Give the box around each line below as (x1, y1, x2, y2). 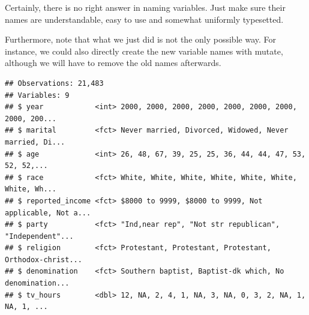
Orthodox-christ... (5, 255, 82, 264)
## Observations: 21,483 (5, 79, 104, 88)
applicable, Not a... (5, 208, 91, 217)
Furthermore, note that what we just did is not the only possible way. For (5, 33, 276, 46)
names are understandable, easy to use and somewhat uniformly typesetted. (5, 13, 284, 25)
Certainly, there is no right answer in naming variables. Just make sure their (5, 1, 286, 13)
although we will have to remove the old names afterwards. (5, 56, 221, 69)
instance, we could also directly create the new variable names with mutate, (5, 44, 283, 57)
